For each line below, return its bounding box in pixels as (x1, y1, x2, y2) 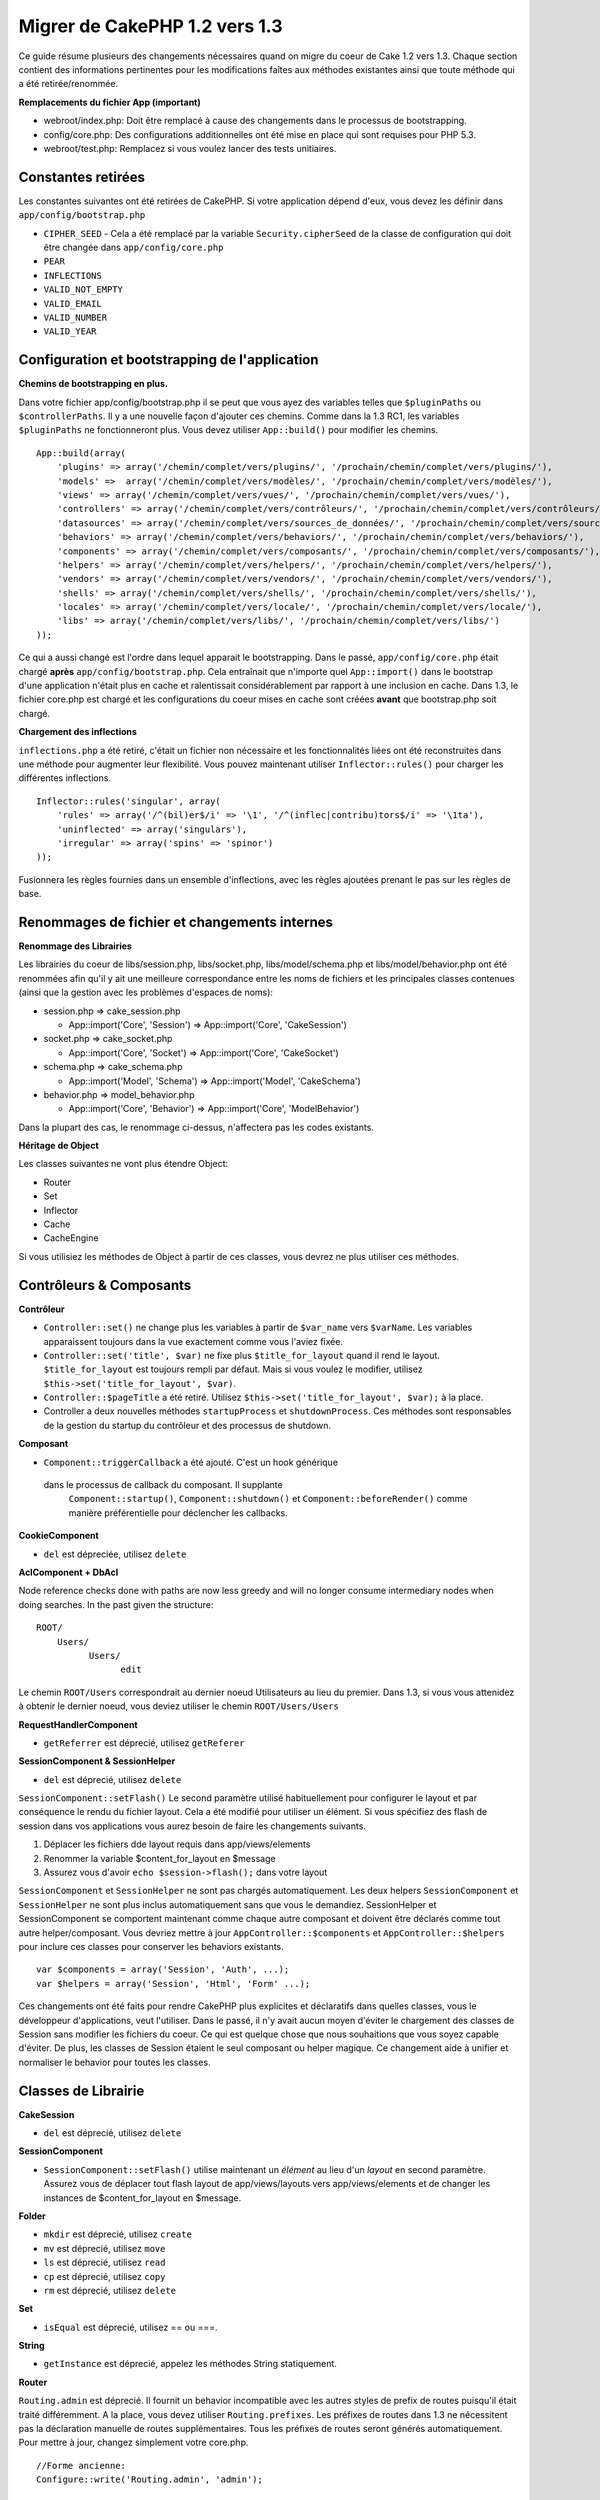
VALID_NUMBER (43, 311, 108, 323)
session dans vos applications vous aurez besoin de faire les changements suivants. (18, 1820, 367, 1832)
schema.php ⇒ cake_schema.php (43, 1061, 183, 1073)
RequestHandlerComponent (18, 1718, 139, 1730)
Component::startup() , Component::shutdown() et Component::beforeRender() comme (68, 1493, 468, 1505)
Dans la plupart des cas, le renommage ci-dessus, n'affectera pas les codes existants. (18, 1121, 375, 1133)
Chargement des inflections (18, 726, 137, 738)
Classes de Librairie (18, 2082, 145, 2099)
